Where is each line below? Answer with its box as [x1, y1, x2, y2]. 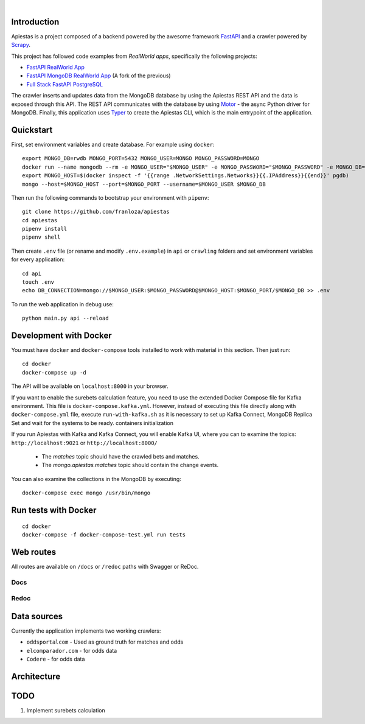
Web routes [11, 547, 57, 557]
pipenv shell [22, 234, 61, 241]
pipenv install [22, 225, 68, 233]
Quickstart [11, 125, 53, 135]
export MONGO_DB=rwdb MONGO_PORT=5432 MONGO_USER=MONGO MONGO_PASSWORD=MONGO [22, 155, 260, 162]
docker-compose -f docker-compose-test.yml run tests [22, 531, 186, 538]
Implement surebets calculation [26, 707, 106, 714]
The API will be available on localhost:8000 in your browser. [11, 382, 169, 390]
